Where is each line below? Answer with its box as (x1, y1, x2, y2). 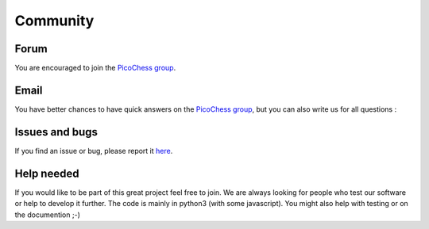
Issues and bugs (14, 125, 99, 139)
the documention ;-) (14, 210, 81, 219)
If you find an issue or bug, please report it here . (14, 146, 173, 155)
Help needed (14, 166, 79, 180)
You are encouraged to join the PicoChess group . (14, 63, 176, 73)
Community (14, 12, 95, 29)
